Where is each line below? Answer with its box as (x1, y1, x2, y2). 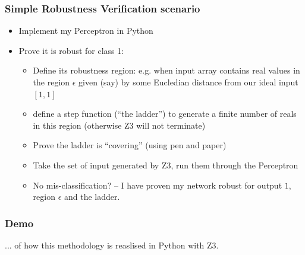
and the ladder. (64, 190, 120, 203)
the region (33, 76, 70, 88)
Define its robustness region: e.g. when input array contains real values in (33, 64, 300, 76)
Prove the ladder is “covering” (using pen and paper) (33, 139, 227, 151)
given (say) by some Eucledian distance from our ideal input (78, 76, 298, 88)
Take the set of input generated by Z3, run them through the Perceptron (33, 158, 298, 171)
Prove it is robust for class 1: (18, 44, 124, 56)
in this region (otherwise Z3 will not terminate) (33, 119, 206, 131)
